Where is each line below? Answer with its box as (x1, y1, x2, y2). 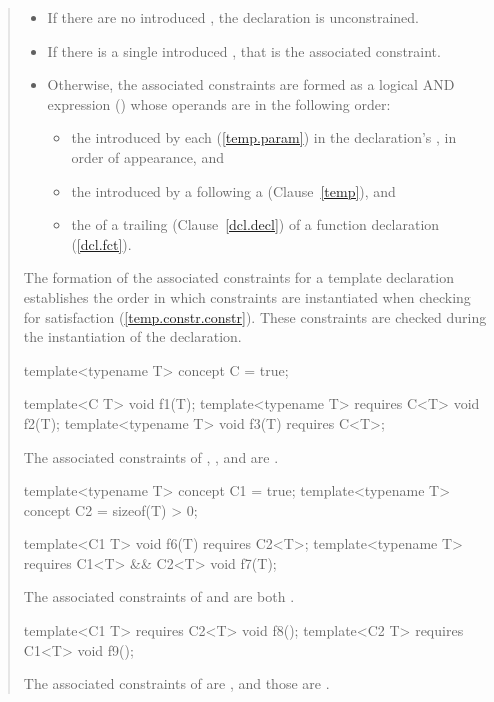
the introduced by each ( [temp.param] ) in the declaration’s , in (71, 127, 457, 148)
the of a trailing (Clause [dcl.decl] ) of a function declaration (71, 214, 440, 235)
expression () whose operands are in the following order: (47, 93, 391, 114)
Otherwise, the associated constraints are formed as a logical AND (47, 74, 455, 95)
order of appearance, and (71, 146, 224, 167)
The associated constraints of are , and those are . (23, 673, 330, 694)
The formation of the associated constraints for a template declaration (23, 267, 454, 288)
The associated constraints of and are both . (23, 586, 295, 607)
